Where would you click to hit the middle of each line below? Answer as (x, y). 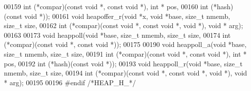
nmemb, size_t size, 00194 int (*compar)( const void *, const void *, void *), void (125, 73)
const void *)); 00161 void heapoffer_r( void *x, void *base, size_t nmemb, (118, 16)
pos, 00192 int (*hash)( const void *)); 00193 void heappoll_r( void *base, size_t (123, 63)
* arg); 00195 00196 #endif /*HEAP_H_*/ (70, 82)
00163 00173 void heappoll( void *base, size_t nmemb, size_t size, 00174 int (117, 35)
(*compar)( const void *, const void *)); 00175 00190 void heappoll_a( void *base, (125, 44)
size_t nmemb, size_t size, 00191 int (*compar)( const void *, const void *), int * (125, 53)
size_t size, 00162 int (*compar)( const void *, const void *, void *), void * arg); (124, 25)
